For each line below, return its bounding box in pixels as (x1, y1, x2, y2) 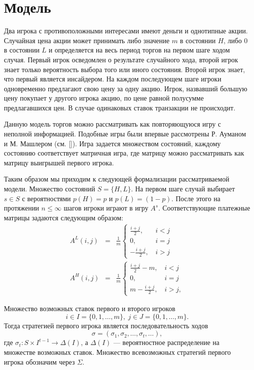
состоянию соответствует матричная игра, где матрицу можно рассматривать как (4, 148, 244, 158)
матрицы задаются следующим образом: (4, 212, 123, 222)
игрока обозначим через (4, 356, 75, 367)
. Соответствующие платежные (158, 203, 250, 213)
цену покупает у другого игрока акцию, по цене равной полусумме (4, 93, 204, 103)
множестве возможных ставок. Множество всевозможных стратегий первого (4, 346, 231, 357)
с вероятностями (22, 193, 71, 203)
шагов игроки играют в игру (64, 203, 148, 213)
